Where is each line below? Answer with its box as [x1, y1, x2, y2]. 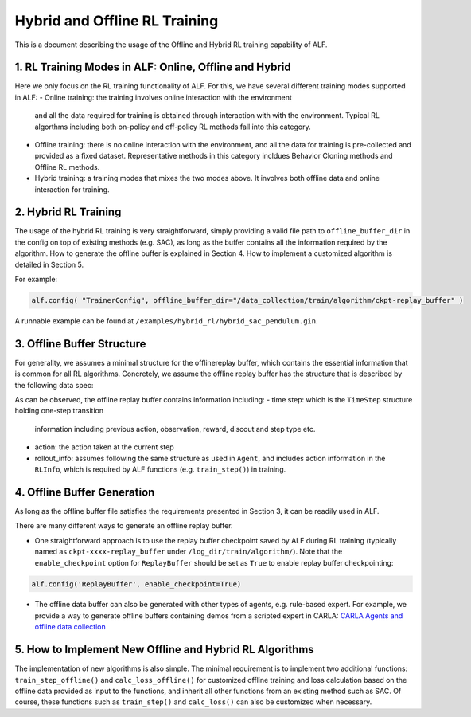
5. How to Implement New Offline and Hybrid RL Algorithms [14, 643, 314, 656]
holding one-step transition [14, 406, 103, 416]
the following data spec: [14, 380, 94, 390]
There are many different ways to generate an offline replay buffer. [14, 521, 233, 531]
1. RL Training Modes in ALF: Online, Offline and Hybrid [14, 61, 292, 74]
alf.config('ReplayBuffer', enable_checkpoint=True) [31, 579, 242, 589]
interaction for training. [34, 184, 111, 194]
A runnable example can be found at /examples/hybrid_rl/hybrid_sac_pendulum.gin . [14, 316, 318, 326]
